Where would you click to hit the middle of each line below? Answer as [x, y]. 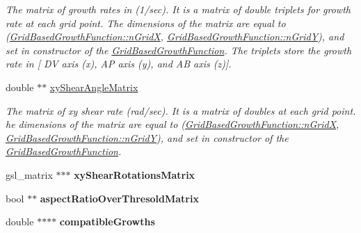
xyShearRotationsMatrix [135, 174]
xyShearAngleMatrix [94, 87]
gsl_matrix [29, 174]
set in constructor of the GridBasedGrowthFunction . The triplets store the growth [179, 50]
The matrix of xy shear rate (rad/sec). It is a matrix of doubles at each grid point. [181, 110]
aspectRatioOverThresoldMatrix [119, 198]
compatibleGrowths [107, 222]
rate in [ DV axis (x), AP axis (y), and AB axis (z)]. [119, 64]
